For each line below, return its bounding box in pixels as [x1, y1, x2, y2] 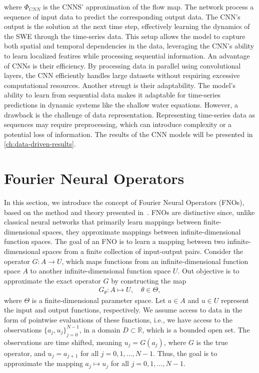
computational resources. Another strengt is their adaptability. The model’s [4, 79, 235, 90]
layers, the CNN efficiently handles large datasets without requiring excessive [4, 70, 240, 80]
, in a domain [79, 324, 120, 334]
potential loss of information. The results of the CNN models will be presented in [4, 128, 253, 139]
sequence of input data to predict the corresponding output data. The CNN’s [4, 11, 240, 21]
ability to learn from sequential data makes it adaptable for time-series [4, 89, 220, 100]
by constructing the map [111, 275, 186, 285]
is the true [196, 336, 228, 347]
